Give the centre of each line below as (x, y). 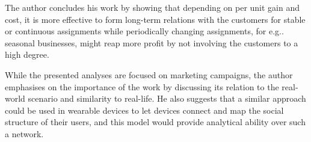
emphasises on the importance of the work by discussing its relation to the (142, 86)
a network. (24, 133)
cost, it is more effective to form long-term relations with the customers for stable (155, 19)
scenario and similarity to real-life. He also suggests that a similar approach (167, 98)
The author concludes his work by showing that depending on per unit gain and (152, 7)
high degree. (27, 54)
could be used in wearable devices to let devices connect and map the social (144, 110)
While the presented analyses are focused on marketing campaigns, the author (149, 74)
